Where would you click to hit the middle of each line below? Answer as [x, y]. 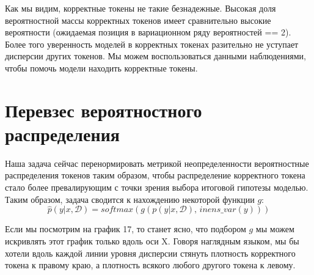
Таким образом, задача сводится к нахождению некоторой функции [130, 199]
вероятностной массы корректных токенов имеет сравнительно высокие [138, 20]
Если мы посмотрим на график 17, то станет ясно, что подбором [126, 229]
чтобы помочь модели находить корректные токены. [101, 68]
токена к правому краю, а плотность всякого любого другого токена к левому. [150, 265]
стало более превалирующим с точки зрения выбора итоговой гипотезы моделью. [157, 187]
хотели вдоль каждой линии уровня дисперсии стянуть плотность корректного [150, 253]
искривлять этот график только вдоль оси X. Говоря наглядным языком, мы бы [152, 241]
